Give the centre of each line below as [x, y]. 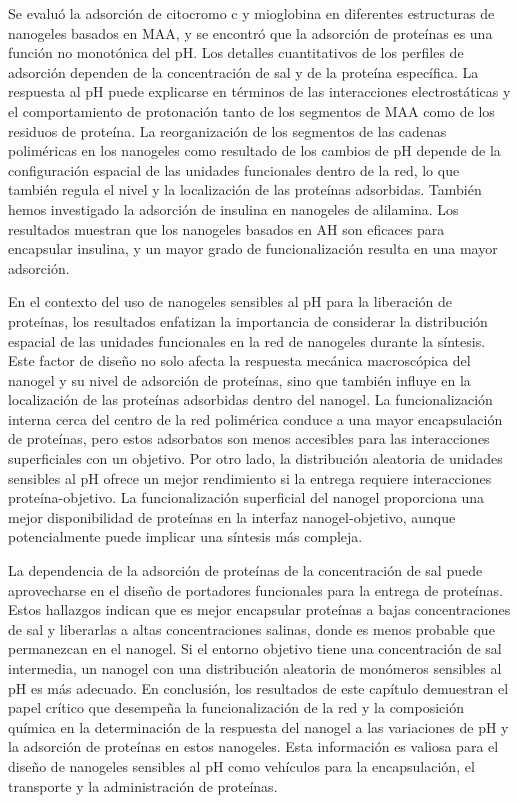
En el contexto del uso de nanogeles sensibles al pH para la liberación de [230, 301]
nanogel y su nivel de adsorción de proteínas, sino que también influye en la [239, 379]
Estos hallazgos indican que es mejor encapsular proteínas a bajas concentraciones [259, 609]
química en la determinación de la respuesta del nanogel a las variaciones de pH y [258, 726]
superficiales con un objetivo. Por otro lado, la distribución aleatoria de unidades [255, 458]
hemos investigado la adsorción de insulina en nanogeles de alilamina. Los [233, 208]
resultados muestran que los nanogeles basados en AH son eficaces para [226, 228]
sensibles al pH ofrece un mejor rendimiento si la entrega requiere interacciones [250, 477]
